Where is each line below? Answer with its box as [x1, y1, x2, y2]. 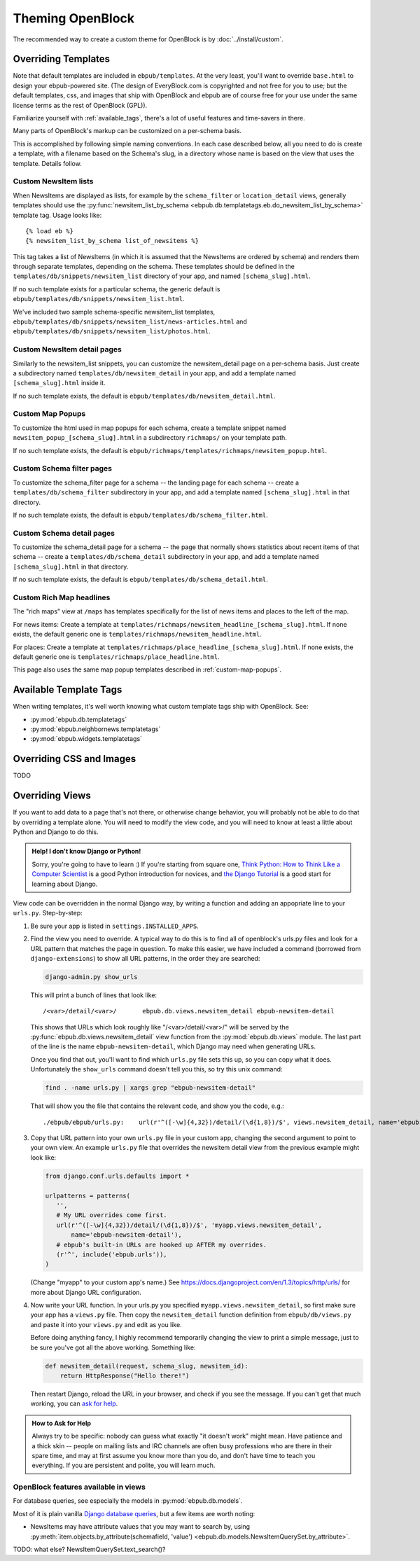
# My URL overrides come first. [56, 1212, 167, 1219]
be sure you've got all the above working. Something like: [30, 1343, 196, 1352]
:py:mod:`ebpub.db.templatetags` [30, 715, 127, 723]
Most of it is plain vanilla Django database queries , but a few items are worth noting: [13, 1509, 255, 1518]
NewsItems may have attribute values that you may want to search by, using [30, 1522, 251, 1531]
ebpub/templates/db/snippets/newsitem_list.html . [13, 295, 185, 303]
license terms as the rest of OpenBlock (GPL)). [13, 101, 148, 109]
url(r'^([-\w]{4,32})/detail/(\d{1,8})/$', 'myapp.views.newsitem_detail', [56, 1221, 322, 1229]
